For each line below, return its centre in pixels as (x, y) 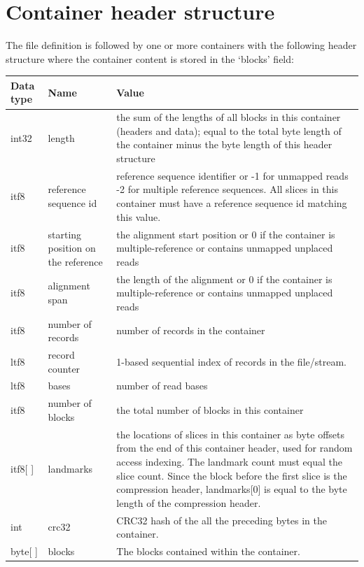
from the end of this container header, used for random (234, 448)
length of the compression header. (189, 502)
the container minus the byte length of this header (224, 144)
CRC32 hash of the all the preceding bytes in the (222, 520)
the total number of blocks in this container (210, 410)
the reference (75, 261)
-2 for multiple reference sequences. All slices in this (227, 189)
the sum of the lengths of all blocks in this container (229, 117)
